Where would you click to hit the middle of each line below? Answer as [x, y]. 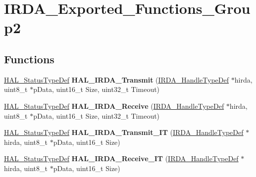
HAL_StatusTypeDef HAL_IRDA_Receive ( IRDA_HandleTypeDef [114, 106]
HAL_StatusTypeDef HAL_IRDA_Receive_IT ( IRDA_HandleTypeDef [121, 158]
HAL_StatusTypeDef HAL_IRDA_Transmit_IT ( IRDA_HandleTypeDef [124, 132]
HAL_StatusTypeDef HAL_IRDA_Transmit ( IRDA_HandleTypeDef [117, 79]
